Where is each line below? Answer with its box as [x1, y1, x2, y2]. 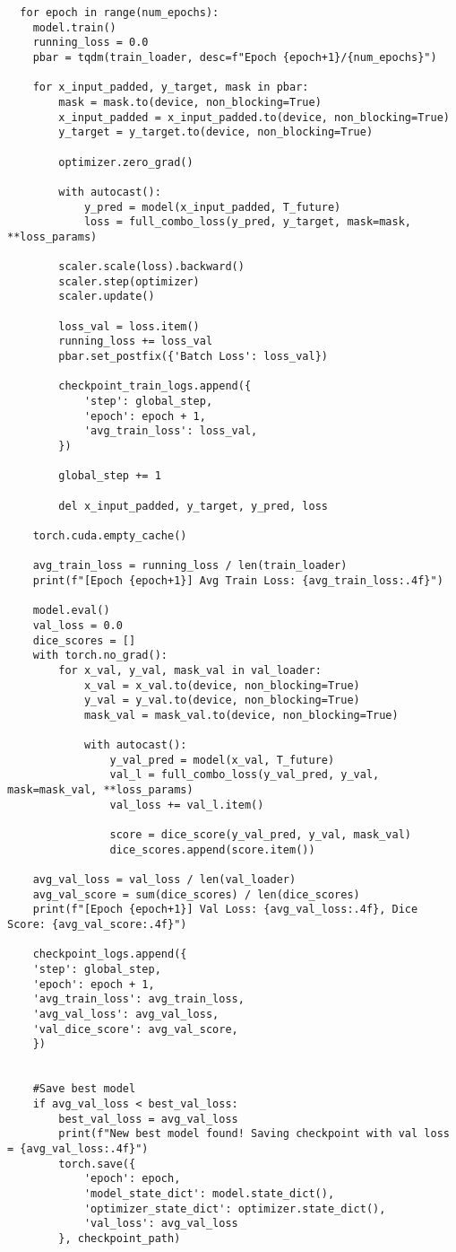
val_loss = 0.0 [32, 618, 123, 632]
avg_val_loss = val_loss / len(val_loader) [32, 873, 297, 887]
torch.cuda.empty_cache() [32, 529, 187, 542]
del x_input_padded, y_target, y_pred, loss [58, 499, 328, 512]
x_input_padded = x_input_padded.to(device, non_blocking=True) [58, 110, 450, 124]
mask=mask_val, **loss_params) [7, 784, 194, 797]
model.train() [32, 21, 116, 34]
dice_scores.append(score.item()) [109, 843, 315, 856]
